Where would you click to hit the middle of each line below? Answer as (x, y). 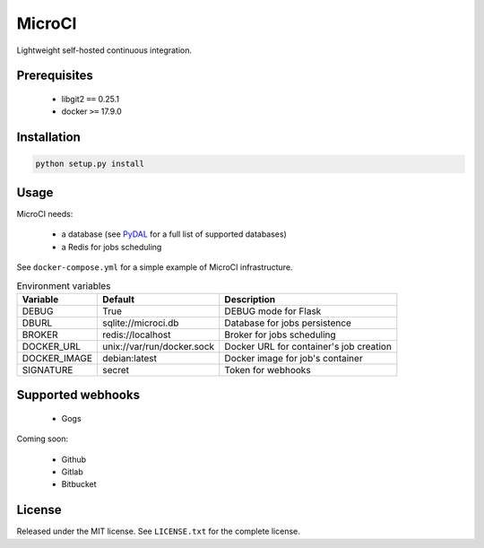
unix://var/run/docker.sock (158, 346)
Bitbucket (79, 484)
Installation (48, 138)
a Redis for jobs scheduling (112, 247)
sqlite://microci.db (140, 323)
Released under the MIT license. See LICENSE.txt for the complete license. (158, 531)
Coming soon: (43, 439)
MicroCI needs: (45, 213)
